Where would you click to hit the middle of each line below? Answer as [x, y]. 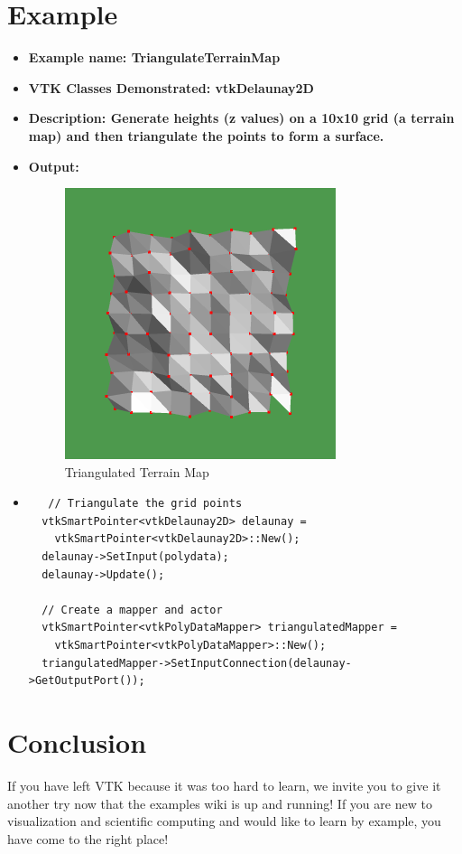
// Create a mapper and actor [132, 610]
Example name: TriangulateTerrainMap [154, 57]
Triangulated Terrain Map [137, 471]
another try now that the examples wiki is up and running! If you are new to [220, 803]
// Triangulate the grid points [145, 504]
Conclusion [77, 742]
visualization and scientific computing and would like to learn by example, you [224, 821]
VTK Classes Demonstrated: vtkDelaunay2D [171, 87]
